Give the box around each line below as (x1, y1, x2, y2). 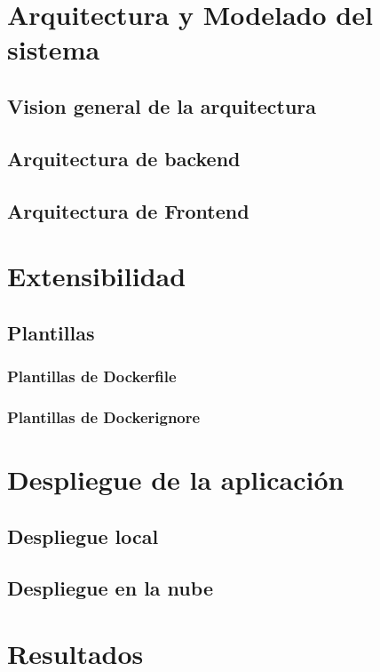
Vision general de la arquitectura (7, 92, 317, 119)
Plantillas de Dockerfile (7, 364, 177, 387)
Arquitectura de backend (7, 144, 241, 172)
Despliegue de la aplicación (7, 460, 344, 497)
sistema (7, 31, 100, 68)
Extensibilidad (7, 258, 186, 294)
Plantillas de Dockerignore (7, 405, 201, 428)
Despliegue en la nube (7, 574, 213, 602)
